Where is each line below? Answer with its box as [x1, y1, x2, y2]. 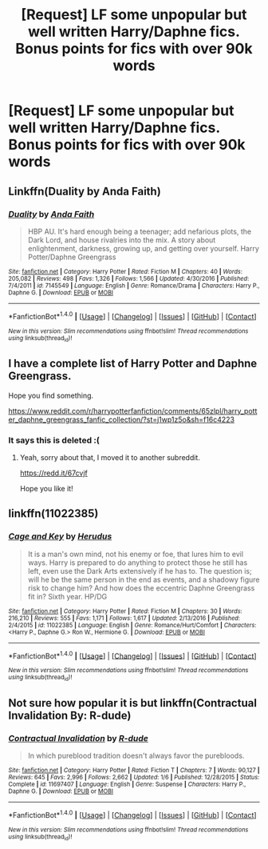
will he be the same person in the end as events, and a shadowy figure [27, 575, 260, 584]
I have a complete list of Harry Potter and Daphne [8, 357, 258, 370]
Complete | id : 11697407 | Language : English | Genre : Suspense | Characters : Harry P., [8, 780, 246, 789]
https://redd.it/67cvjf [19, 468, 88, 478]
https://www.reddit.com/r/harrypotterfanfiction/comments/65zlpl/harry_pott [8, 406, 258, 415]
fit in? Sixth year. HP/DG [27, 591, 108, 601]
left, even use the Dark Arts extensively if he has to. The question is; [27, 566, 253, 575]
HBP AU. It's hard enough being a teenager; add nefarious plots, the [27, 226, 252, 236]
